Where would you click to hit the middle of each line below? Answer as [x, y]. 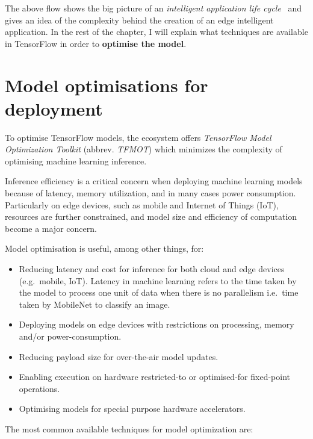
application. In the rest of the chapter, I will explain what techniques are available [156, 32]
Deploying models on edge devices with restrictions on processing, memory [156, 324]
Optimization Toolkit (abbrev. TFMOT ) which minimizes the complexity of [144, 149]
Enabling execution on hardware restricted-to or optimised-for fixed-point [154, 377]
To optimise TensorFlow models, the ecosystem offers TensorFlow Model [138, 137]
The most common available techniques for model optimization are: [129, 428]
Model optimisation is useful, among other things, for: [104, 248]
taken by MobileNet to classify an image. [95, 304]
